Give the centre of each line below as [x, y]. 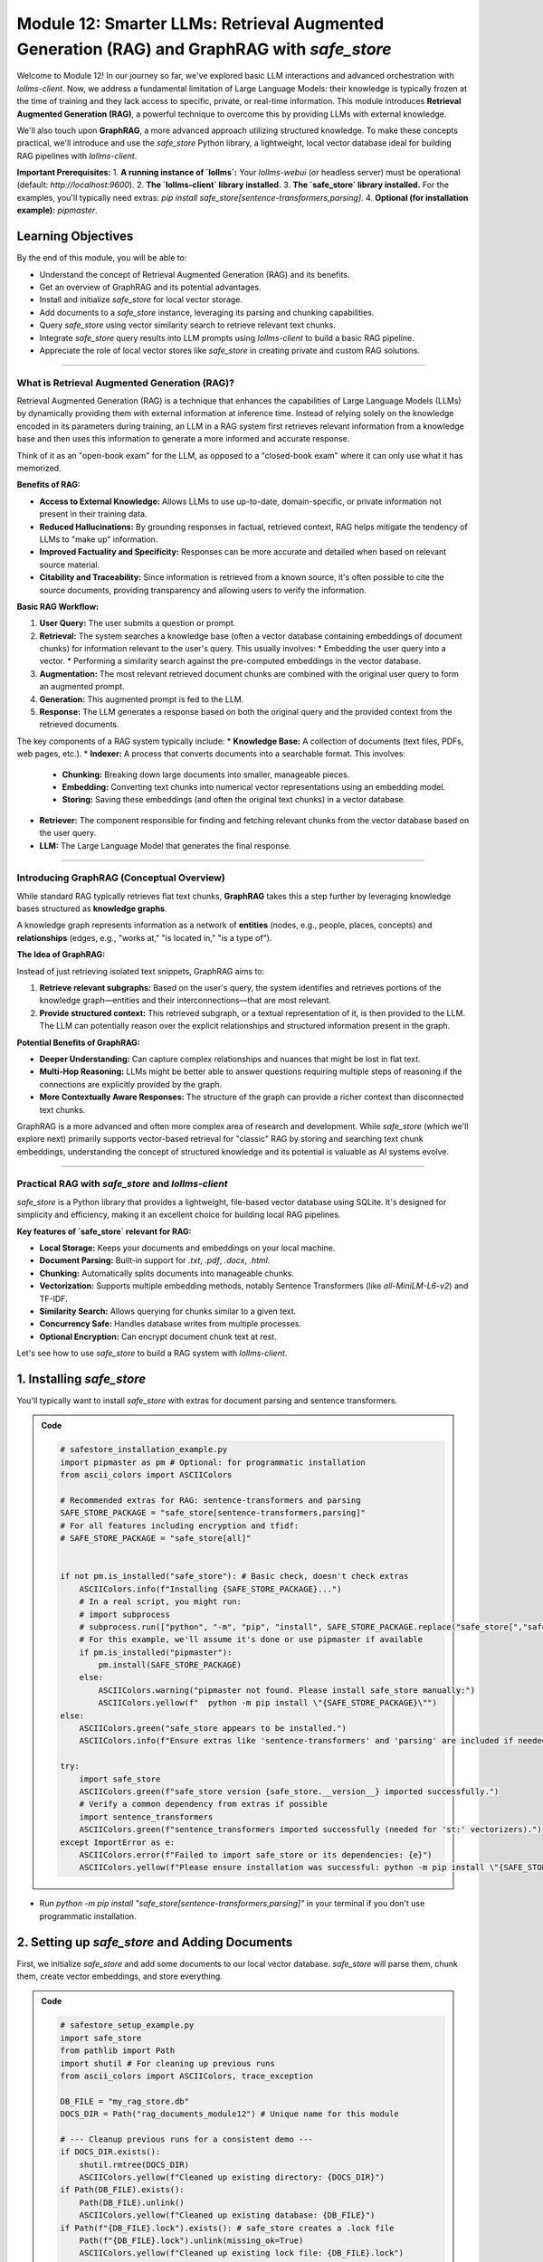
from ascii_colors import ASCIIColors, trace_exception [187, 2076]
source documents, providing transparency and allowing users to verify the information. [203, 590]
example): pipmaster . [57, 210]
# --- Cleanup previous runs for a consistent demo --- [187, 2139]
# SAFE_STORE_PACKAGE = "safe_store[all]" [156, 1539]
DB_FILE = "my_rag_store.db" [125, 2101]
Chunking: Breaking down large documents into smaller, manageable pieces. [206, 775]
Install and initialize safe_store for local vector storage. [141, 299]
